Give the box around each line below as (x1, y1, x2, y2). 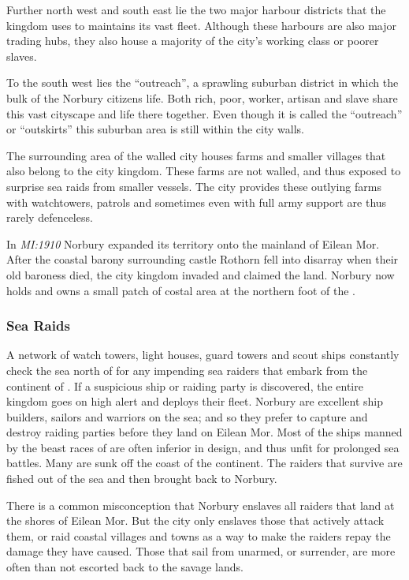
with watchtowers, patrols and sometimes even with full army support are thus (6, 193, 387, 210)
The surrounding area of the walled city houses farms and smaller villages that (6, 147, 386, 163)
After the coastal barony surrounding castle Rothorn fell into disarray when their (6, 251, 399, 268)
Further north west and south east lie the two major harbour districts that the (6, 2, 386, 17)
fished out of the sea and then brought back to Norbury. (6, 470, 277, 487)
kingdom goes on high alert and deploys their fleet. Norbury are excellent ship (6, 393, 384, 410)
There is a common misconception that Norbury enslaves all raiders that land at (6, 496, 395, 513)
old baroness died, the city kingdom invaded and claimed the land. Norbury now (6, 266, 395, 283)
